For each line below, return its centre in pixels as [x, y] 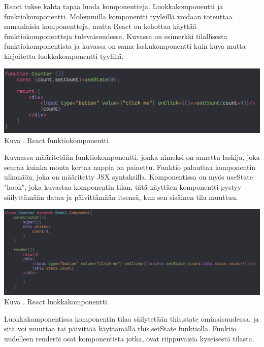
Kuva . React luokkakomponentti [56, 302]
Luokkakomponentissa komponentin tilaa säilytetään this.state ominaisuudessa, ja [131, 318]
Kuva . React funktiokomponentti [56, 140]
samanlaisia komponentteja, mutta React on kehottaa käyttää [100, 26]
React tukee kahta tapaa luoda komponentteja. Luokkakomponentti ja [113, 6]
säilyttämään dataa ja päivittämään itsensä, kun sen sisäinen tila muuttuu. [121, 197]
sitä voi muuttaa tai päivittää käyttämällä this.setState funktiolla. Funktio [120, 328]
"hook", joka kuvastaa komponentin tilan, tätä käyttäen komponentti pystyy [123, 187]
